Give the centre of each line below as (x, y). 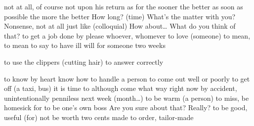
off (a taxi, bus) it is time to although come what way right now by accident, (121, 88)
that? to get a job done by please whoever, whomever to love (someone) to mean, (127, 35)
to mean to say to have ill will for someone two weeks (85, 45)
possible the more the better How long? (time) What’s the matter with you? (120, 16)
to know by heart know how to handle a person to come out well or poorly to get (127, 78)
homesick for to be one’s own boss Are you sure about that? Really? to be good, (126, 107)
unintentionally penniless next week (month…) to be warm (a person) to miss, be (127, 98)
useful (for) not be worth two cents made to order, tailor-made (99, 117)
